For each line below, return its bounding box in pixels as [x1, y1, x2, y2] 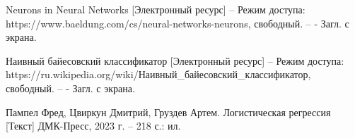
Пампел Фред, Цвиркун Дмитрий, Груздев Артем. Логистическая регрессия [6, 104, 331, 119]
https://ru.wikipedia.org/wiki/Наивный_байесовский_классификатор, [6, 67, 311, 82]
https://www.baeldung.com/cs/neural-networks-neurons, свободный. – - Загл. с [6, 15, 349, 30]
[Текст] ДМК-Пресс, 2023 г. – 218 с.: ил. [6, 118, 181, 133]
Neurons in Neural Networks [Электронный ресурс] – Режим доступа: [6, 2, 305, 16]
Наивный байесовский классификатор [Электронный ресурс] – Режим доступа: [6, 53, 344, 68]
